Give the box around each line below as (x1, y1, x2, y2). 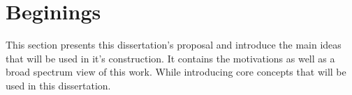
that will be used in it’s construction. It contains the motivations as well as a (6, 51, 335, 65)
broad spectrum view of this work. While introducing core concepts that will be (6, 64, 346, 79)
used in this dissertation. (6, 78, 111, 92)
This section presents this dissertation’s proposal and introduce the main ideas (6, 37, 342, 52)
